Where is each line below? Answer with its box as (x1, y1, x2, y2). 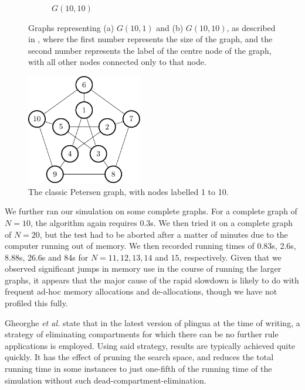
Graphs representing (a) (28, 21, 114, 33)
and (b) (156, 21, 184, 33)
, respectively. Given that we (179, 251, 282, 263)
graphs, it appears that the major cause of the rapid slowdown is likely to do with (5, 273, 299, 286)
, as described (226, 21, 276, 33)
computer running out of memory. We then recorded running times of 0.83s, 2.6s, (5, 240, 296, 252)
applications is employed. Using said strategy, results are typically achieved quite (5, 339, 295, 351)
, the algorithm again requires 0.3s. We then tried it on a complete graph (30, 216, 293, 228)
